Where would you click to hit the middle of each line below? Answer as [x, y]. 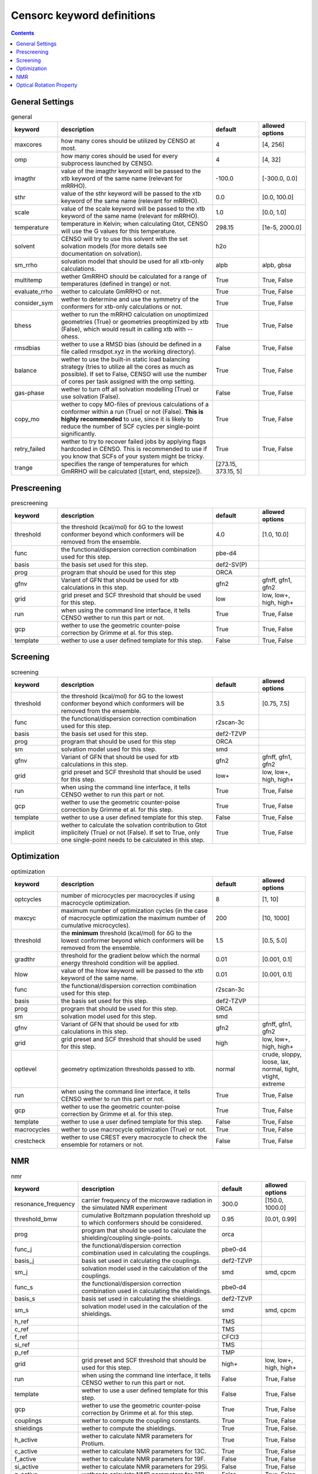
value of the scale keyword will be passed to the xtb [133, 209]
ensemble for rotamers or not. [102, 1144]
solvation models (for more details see [114, 246]
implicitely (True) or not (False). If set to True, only [130, 833]
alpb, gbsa [277, 265]
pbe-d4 [226, 553]
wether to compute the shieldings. [129, 1428]
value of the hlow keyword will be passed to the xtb [132, 970]
